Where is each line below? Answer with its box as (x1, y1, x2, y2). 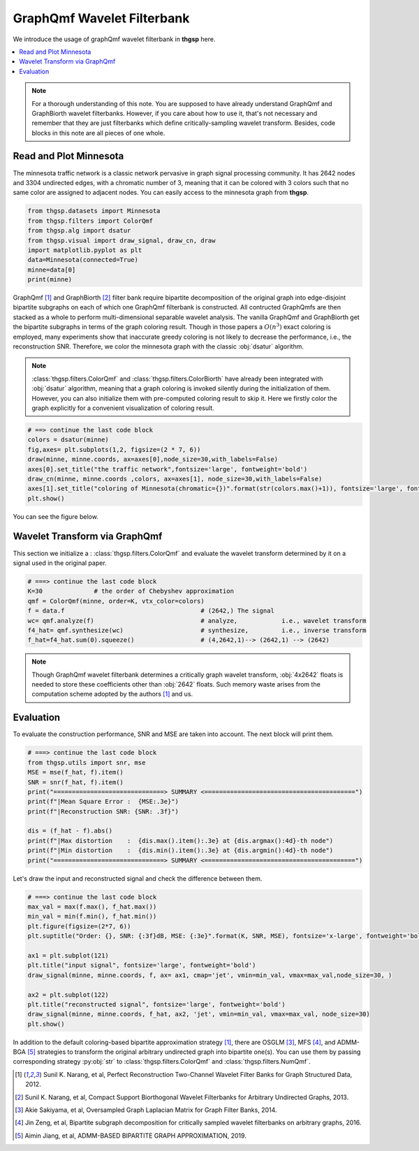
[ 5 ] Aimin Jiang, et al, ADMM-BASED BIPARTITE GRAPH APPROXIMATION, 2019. (15, 1131, 247, 1140)
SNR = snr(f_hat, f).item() (27, 778, 124, 786)
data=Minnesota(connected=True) (27, 256, 139, 264)
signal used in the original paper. (13, 559, 108, 567)
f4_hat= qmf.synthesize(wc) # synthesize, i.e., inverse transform (27, 626, 367, 634)
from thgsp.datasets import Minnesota (27, 207, 161, 215)
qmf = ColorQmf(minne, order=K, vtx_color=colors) (27, 597, 205, 605)
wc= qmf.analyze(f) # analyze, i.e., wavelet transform (27, 617, 367, 624)
